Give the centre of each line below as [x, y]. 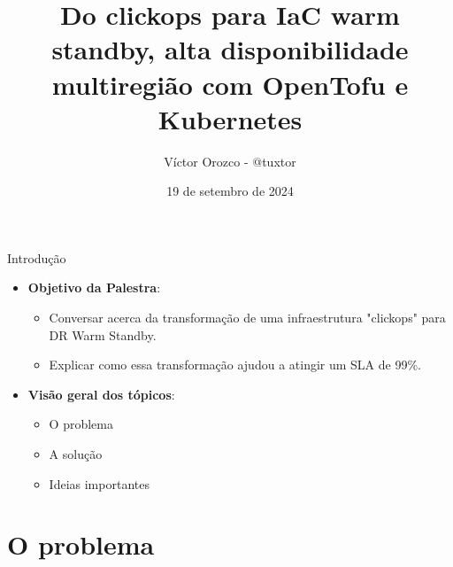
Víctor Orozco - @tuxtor [230, 161]
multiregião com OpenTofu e [230, 84]
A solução [76, 454]
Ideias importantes [99, 483]
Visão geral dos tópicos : [101, 394]
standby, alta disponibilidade [230, 49]
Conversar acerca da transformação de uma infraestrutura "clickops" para [247, 318]
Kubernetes [230, 118]
